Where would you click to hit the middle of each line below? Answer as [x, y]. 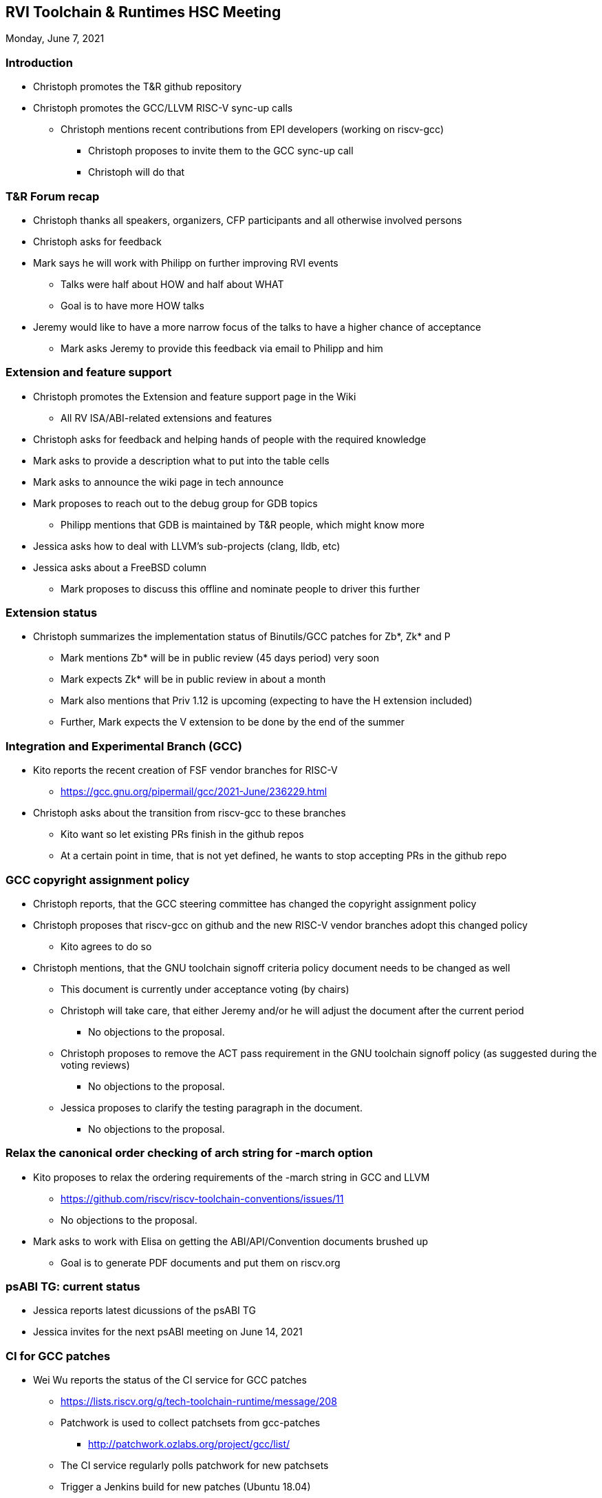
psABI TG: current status [73, 1287]
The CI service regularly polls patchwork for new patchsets [195, 1466]
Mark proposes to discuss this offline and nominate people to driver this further [240, 588]
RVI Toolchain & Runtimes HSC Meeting [143, 12]
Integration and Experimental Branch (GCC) [124, 746]
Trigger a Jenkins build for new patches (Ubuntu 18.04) [186, 1487]
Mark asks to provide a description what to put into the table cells [181, 460]
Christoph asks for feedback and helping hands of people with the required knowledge [230, 439]
